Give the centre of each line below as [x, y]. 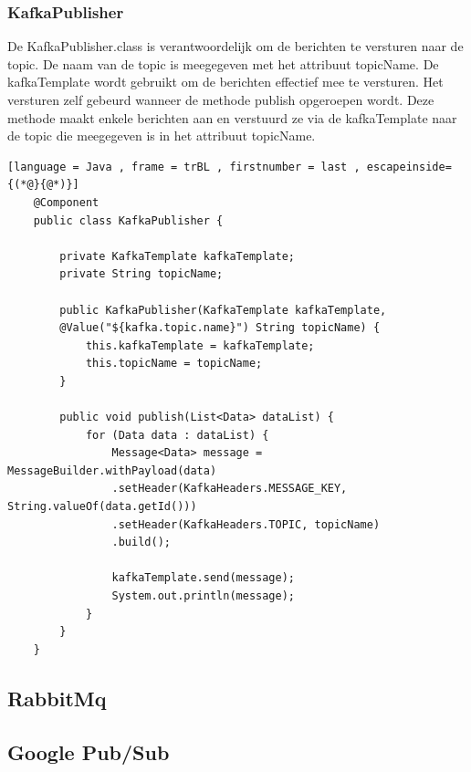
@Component [66, 202]
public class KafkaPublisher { [128, 220]
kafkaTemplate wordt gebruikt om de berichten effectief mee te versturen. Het [225, 82]
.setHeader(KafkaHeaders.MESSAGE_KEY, [230, 489]
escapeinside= [409, 167]
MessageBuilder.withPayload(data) [112, 470]
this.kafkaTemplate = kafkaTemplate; [200, 345]
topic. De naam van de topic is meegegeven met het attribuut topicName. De [223, 63]
